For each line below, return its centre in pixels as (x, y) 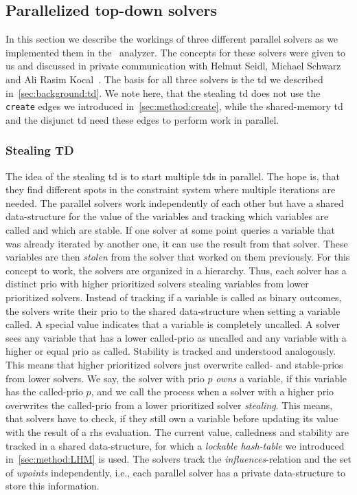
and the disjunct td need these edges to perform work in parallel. (142, 119)
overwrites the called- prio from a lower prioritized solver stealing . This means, (169, 405)
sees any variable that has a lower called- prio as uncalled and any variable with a (176, 337)
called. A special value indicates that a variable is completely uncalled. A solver (173, 324)
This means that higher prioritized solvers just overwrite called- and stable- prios (174, 364)
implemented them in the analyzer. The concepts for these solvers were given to (176, 52)
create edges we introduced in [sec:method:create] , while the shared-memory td (174, 106)
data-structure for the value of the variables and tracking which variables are (167, 216)
